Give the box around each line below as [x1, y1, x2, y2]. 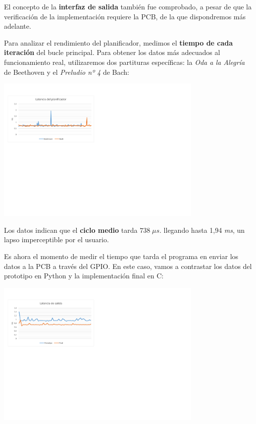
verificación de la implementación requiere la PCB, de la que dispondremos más [4, 11, 246, 21]
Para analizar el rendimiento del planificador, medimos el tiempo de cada [4, 37, 233, 48]
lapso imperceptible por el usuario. [4, 234, 109, 245]
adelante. [4, 21, 31, 31]
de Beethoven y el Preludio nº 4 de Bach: [4, 66, 129, 77]
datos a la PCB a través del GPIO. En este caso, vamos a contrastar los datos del [4, 261, 252, 271]
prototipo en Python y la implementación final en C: [4, 270, 164, 281]
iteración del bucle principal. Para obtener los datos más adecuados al [4, 47, 220, 57]
